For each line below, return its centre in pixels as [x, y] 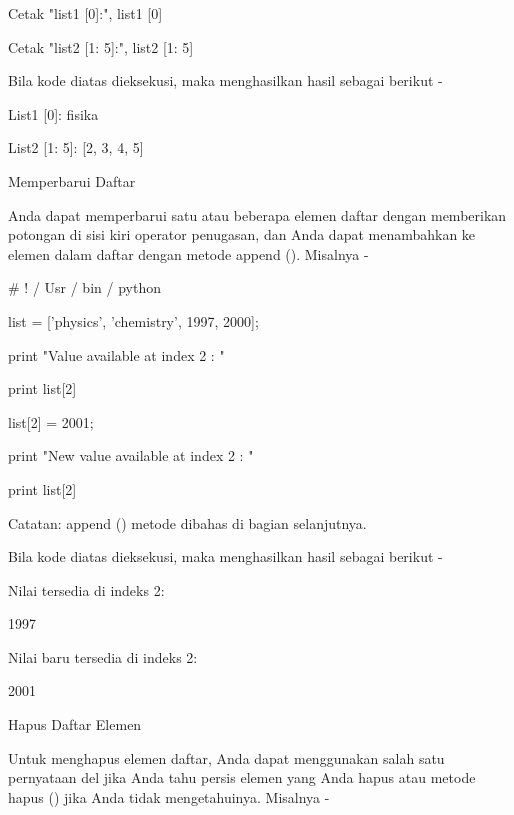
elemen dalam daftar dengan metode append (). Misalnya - [188, 253]
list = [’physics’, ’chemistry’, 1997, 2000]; [133, 320]
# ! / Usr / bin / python [84, 287]
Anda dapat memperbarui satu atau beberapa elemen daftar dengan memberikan [257, 214]
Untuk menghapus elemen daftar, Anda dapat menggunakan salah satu [226, 757]
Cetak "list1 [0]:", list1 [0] [85, 13]
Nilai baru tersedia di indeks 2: [103, 656]
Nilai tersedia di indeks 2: [86, 589]
